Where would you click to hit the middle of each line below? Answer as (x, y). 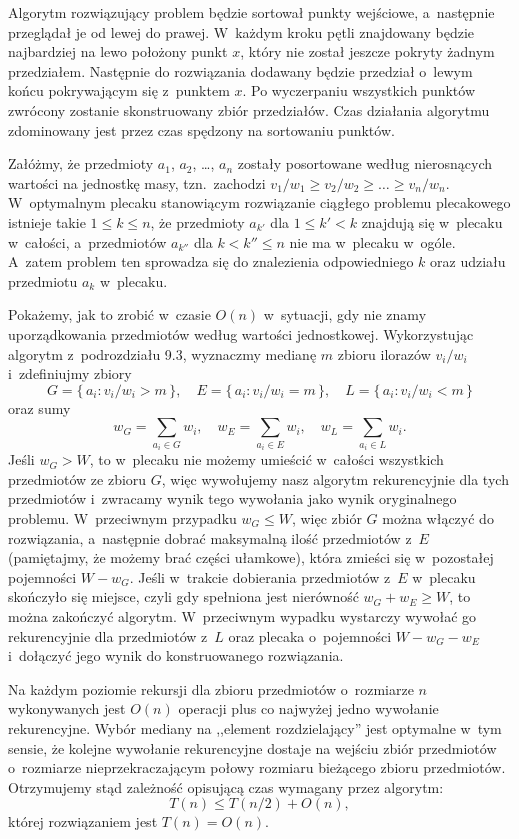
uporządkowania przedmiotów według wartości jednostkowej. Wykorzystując (241, 333)
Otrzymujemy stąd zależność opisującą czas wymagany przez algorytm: (226, 786)
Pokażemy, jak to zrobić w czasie (109, 314)
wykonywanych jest (67, 708)
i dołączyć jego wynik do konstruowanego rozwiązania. (176, 655)
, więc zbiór (326, 518)
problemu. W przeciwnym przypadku (122, 518)
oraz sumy (39, 407)
